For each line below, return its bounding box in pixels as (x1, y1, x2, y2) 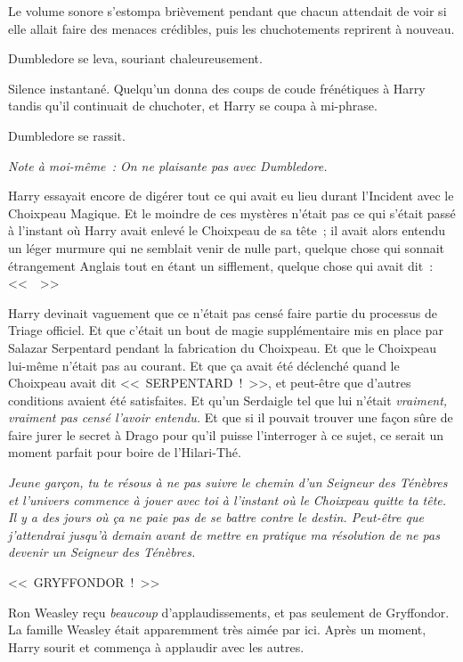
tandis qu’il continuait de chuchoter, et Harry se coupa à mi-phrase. (8, 96, 378, 115)
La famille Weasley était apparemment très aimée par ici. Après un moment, (8, 620, 426, 639)
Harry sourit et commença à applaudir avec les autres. (8, 637, 305, 656)
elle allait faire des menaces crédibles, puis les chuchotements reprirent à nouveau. (8, 19, 455, 37)
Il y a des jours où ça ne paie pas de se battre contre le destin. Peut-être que (8, 508, 424, 527)
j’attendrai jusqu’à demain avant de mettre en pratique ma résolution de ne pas (8, 525, 440, 543)
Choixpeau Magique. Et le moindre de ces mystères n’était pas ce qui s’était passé (8, 203, 456, 222)
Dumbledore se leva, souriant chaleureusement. (8, 49, 263, 68)
